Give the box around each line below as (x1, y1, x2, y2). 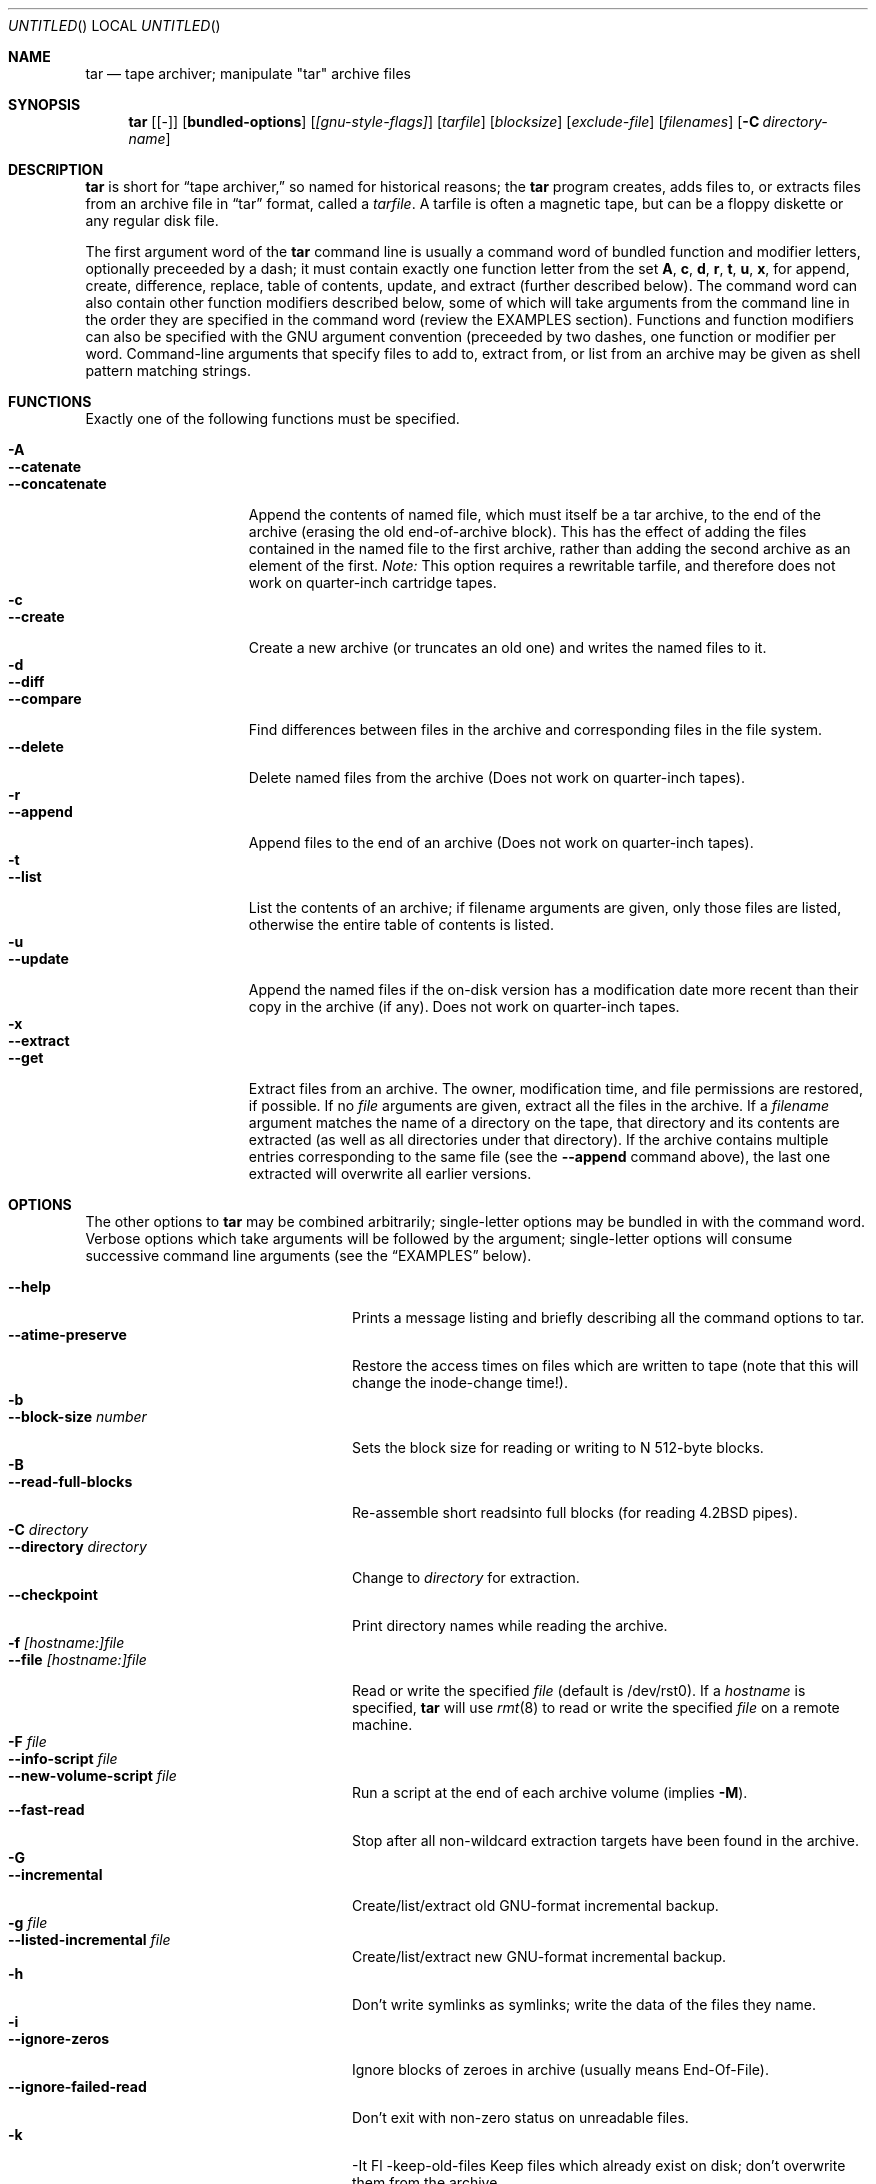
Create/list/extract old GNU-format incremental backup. (352, 1897, 719, 1914)
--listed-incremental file (8, 1931, 171, 1948)
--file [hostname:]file (8, 1651, 147, 1668)
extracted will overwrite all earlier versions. (248, 1165, 532, 1182)
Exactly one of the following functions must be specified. (85, 410, 460, 427)
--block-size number (8, 1408, 147, 1425)
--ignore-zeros (8, 2030, 110, 2047)
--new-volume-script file (8, 1767, 177, 1784)
